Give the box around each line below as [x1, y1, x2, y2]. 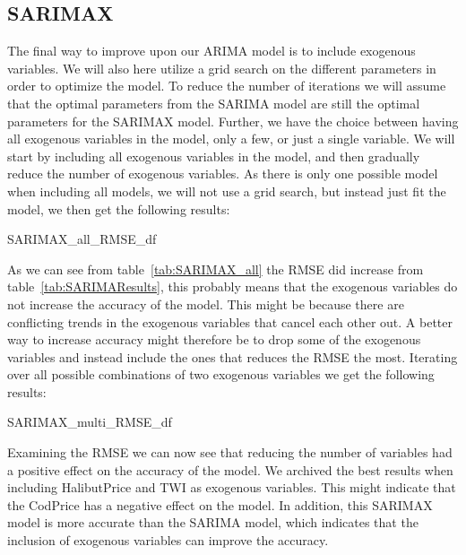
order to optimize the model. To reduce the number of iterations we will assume [7, 76, 446, 95]
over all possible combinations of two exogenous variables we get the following [7, 365, 435, 384]
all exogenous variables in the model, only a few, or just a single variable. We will [7, 129, 455, 148]
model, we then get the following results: [7, 199, 230, 218]
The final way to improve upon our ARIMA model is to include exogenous [7, 41, 416, 60]
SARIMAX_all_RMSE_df [7, 230, 157, 248]
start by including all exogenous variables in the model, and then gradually [7, 146, 420, 165]
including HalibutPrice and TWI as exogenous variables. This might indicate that [7, 478, 456, 497]
